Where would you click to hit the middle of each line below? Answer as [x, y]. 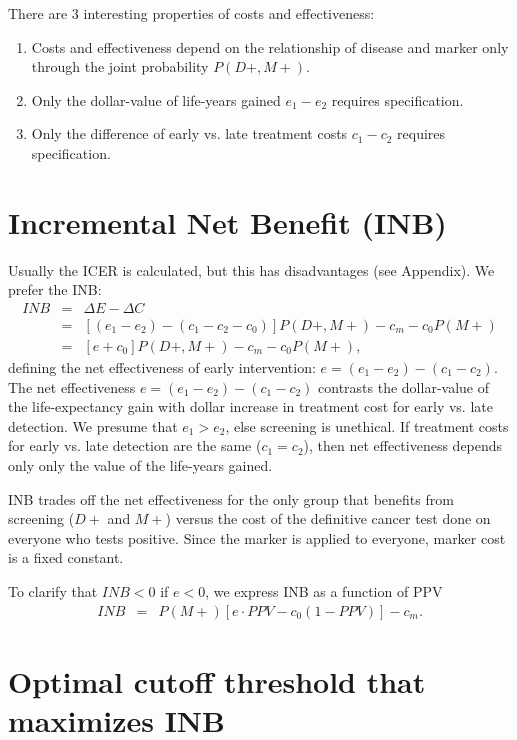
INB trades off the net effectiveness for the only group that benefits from [231, 498]
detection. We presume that [93, 425]
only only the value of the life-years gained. [140, 464]
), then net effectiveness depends [403, 445]
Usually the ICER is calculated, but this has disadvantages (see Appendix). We [251, 269]
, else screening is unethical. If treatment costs [367, 425]
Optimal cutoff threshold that [217, 680]
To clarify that [53, 590]
